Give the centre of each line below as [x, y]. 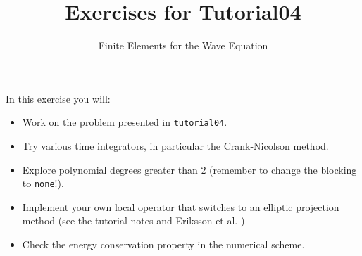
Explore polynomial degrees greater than [110, 169]
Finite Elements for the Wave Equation [183, 45]
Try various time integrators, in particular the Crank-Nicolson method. [175, 145]
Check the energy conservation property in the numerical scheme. [163, 244]
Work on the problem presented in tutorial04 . [125, 122]
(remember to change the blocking [283, 169]
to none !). [43, 183]
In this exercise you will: [58, 98]
